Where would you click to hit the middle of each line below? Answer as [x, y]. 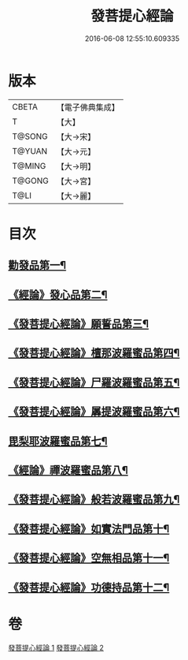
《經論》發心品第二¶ [58, 295]
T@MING [29, 166]
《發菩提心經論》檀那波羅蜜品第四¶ [94, 353]
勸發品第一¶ [37, 265]
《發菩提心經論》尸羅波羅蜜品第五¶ [94, 382]
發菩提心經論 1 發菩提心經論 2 [56, 647]
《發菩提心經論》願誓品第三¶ [79, 324]
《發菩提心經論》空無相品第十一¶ [89, 558]
